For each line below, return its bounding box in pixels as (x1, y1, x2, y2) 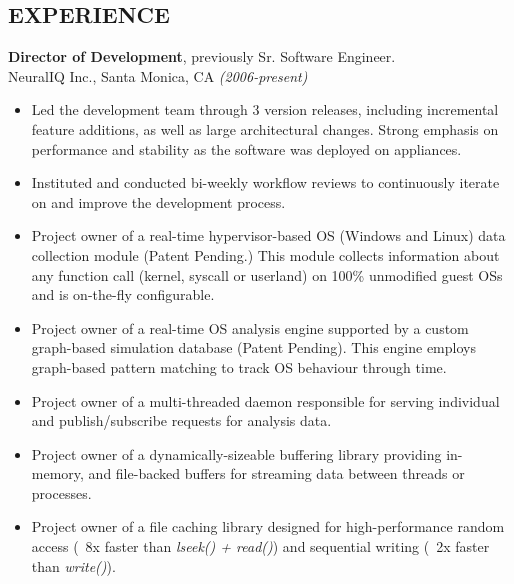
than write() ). (31, 555, 116, 576)
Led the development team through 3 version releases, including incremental (31, 99, 499, 120)
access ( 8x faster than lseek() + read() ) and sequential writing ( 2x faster (31, 536, 490, 557)
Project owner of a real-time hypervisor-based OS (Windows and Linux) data (31, 225, 506, 246)
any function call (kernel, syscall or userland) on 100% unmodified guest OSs (31, 264, 503, 285)
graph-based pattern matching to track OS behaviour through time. (31, 356, 447, 377)
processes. (31, 482, 92, 503)
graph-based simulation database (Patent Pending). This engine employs (31, 337, 476, 358)
